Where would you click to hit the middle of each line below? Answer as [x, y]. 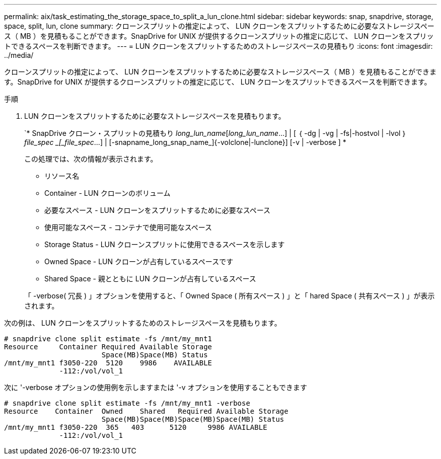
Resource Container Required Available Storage [108, 347]
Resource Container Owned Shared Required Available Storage [146, 411]
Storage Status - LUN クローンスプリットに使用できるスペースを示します [165, 244]
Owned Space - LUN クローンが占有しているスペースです [139, 261]
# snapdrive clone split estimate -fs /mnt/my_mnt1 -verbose [127, 403]
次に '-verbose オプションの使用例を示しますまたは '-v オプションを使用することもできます [156, 387]
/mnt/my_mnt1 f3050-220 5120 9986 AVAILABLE [108, 363]
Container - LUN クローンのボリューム [107, 193]
